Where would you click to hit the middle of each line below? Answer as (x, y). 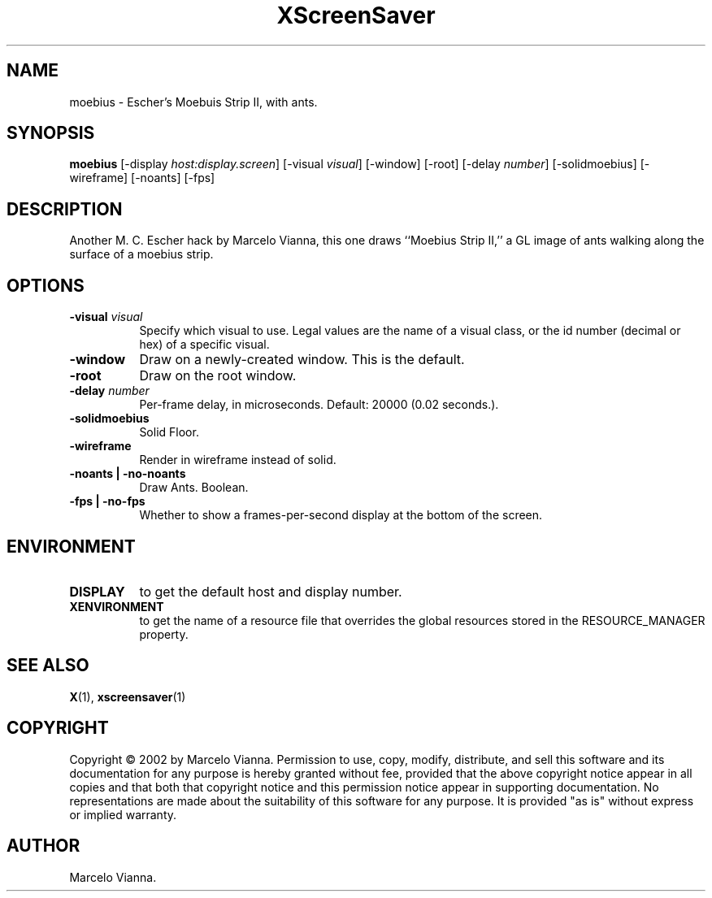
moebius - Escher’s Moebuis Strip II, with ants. (193, 102)
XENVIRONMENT (117, 606)
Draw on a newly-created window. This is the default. (302, 360)
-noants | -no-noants (128, 474)
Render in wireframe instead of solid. (238, 460)
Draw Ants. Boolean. (194, 488)
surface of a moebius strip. (141, 254)
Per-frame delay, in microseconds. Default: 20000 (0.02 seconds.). (319, 405)
